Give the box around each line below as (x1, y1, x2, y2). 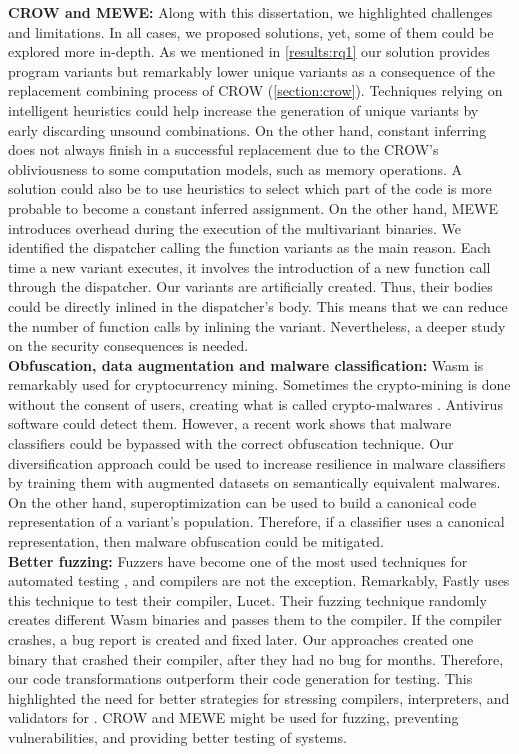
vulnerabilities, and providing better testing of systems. (8, 726, 347, 747)
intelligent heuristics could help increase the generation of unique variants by (8, 99, 479, 120)
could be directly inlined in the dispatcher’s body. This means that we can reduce (8, 295, 508, 316)
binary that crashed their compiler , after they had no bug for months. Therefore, (8, 648, 504, 669)
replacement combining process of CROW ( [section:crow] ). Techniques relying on (8, 80, 503, 101)
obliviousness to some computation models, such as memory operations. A (8, 158, 463, 179)
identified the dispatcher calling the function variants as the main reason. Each (8, 237, 491, 258)
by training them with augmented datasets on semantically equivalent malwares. (8, 472, 501, 493)
